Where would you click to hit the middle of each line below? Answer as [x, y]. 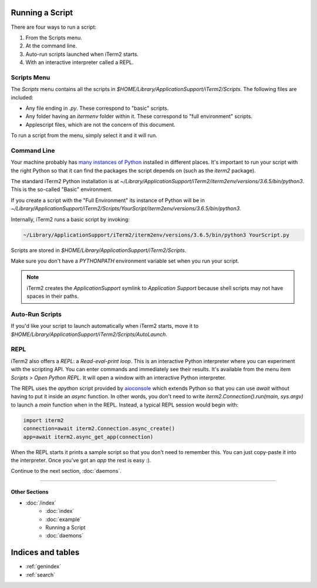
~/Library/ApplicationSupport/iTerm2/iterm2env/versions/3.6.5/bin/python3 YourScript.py [156, 235]
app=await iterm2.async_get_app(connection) [88, 437]
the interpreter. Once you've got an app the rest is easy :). [81, 460]
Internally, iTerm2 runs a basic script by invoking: [70, 219]
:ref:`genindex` [43, 566]
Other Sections [30, 492]
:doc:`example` [63, 519]
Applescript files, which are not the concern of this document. [100, 125]
